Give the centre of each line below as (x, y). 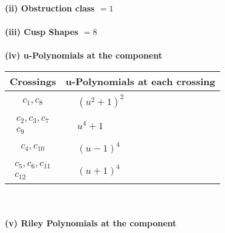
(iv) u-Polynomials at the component (84, 55)
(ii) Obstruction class (50, 8)
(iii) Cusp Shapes (42, 32)
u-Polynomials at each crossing (140, 81)
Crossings (33, 81)
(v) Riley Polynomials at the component (91, 223)
